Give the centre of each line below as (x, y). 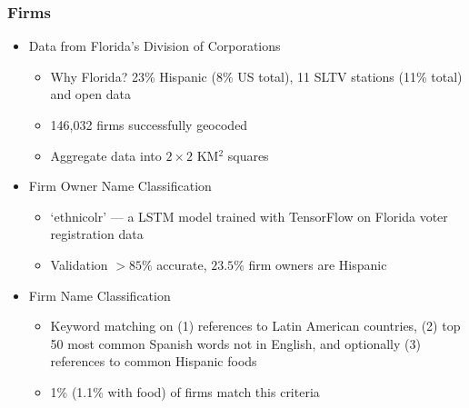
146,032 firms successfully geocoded (149, 124)
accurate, (182, 264)
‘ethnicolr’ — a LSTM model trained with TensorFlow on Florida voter (249, 216)
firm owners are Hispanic (318, 264)
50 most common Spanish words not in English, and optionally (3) (235, 343)
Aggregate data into (106, 155)
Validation (79, 264)
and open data (90, 94)
